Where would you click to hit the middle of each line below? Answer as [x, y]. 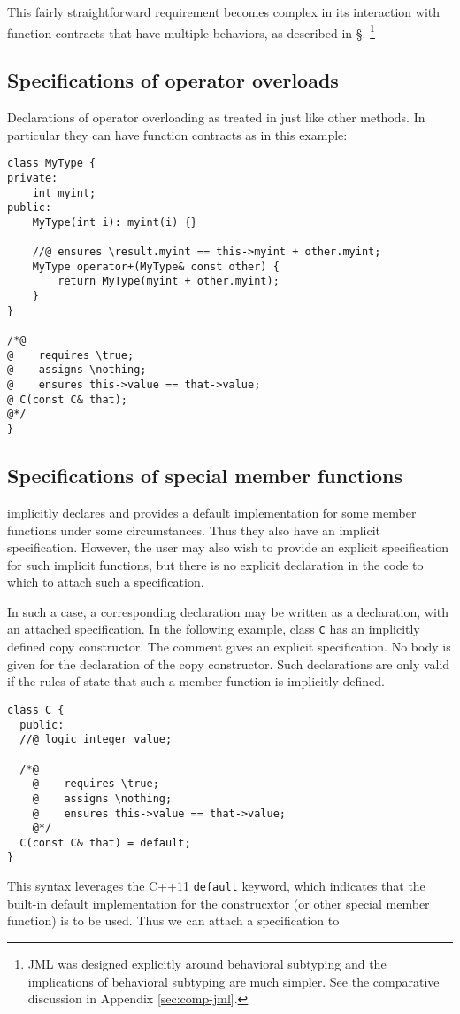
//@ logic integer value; [96, 740]
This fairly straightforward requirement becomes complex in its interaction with [224, 12]
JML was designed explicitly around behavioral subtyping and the [207, 963]
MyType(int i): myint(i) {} [115, 222]
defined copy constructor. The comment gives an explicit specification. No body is [229, 647]
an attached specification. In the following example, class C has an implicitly [214, 629]
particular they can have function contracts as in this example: [177, 134]
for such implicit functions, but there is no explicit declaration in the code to [215, 564]
